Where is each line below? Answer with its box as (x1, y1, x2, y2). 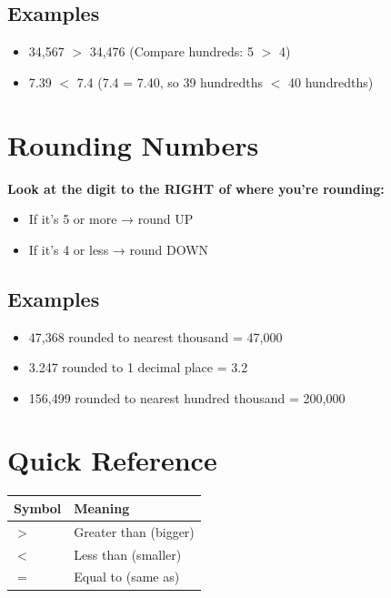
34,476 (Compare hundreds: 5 (89, 42, 254, 61)
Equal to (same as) (74, 567, 180, 586)
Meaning (74, 498, 130, 517)
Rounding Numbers (7, 126, 259, 163)
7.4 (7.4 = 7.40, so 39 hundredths (76, 72, 264, 91)
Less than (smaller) (74, 544, 182, 563)
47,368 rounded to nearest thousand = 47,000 (28, 327, 283, 346)
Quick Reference (7, 441, 217, 479)
